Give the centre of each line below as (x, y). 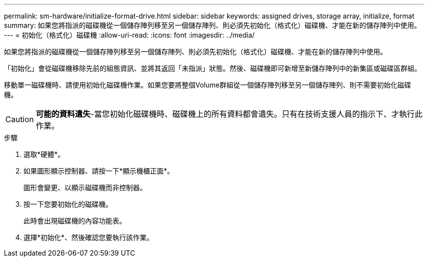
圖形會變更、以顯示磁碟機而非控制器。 (85, 187)
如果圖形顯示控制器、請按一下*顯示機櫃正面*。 (99, 171)
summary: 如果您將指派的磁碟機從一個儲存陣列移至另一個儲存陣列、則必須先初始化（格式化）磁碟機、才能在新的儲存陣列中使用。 (213, 25)
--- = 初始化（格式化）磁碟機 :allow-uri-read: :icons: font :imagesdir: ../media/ (129, 35)
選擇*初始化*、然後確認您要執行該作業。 (89, 237)
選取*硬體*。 (44, 154)
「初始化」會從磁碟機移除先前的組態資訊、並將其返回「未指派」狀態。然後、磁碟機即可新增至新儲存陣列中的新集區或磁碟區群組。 (213, 68)
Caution (20, 119)
